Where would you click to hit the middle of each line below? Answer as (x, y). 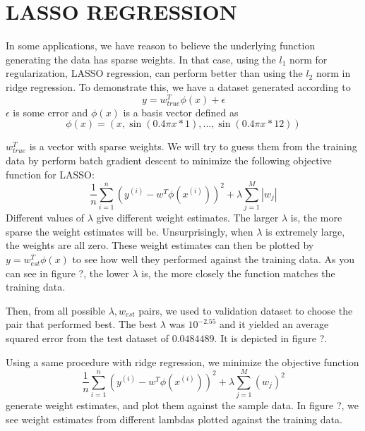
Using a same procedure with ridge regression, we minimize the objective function (182, 362)
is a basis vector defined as (181, 112)
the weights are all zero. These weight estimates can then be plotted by (160, 245)
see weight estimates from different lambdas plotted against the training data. (174, 419)
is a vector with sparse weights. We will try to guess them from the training (193, 146)
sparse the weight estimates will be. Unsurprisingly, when (130, 231)
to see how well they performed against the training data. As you (213, 259)
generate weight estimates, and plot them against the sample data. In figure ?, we (182, 405)
